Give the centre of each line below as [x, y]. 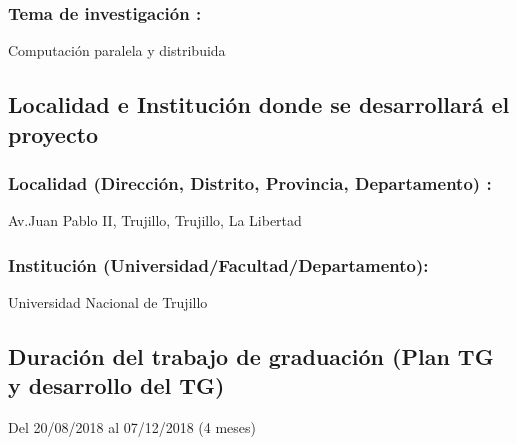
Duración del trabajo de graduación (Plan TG [251, 356]
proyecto [53, 133]
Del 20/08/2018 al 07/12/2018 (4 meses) [132, 427]
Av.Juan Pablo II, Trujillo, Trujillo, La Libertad [155, 220]
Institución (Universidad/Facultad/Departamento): [218, 264]
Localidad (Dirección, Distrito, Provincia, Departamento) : [250, 182]
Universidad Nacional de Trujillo [108, 302]
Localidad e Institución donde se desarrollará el [259, 104]
